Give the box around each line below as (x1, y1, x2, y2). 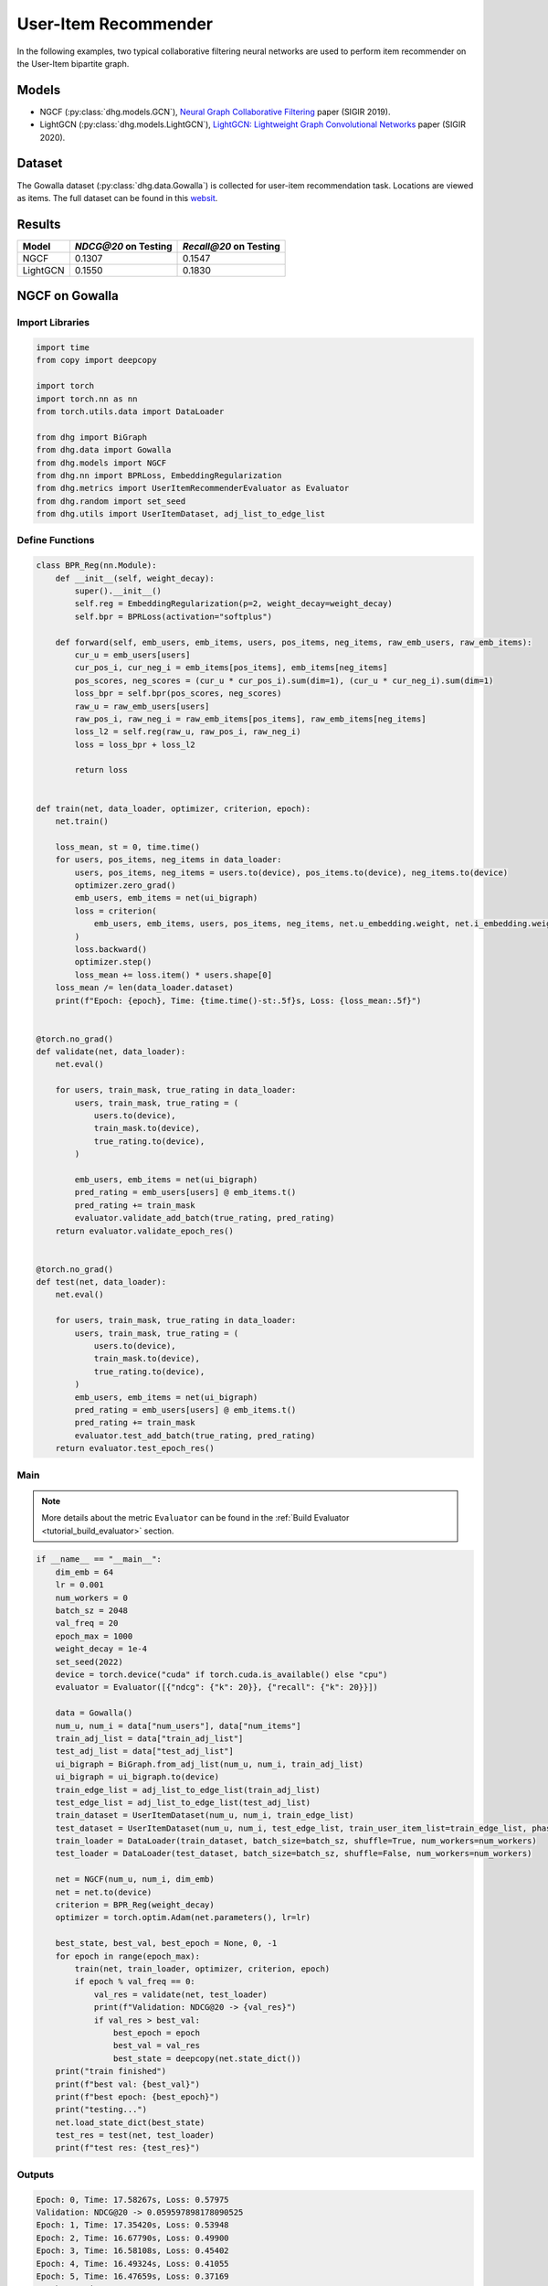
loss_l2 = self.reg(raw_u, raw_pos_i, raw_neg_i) (74, 727, 301, 737)
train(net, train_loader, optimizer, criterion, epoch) (74, 1963, 331, 1974)
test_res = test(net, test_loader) (55, 2131, 215, 2141)
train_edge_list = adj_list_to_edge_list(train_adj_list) (55, 1784, 321, 1795)
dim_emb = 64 (55, 1566, 114, 1577)
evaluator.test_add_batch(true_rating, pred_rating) (74, 1430, 316, 1440)
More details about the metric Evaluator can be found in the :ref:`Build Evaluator (41, 1512, 350, 1523)
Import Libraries (16, 316, 90, 329)
